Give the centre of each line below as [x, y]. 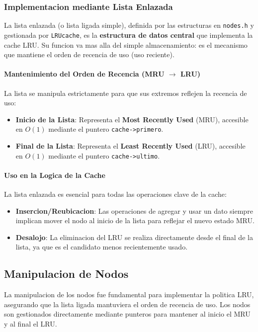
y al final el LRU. [31, 323]
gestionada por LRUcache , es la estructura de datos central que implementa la [129, 35]
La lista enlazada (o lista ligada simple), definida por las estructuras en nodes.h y [129, 25]
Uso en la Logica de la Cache [55, 175]
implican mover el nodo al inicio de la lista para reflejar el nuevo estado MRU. [135, 220]
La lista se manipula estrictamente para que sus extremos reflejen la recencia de [126, 93]
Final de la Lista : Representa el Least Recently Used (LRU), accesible [130, 145]
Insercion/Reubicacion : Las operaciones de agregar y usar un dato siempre [134, 210]
